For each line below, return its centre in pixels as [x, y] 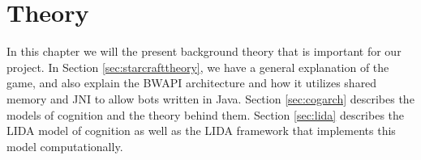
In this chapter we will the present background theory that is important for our [204, 51]
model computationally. [65, 146]
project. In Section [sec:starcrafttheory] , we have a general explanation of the [198, 67]
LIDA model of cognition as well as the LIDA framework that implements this [201, 131]
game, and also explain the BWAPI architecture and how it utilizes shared [192, 83]
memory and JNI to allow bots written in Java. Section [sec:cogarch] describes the [210, 98]
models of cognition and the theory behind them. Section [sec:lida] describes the [206, 114]
